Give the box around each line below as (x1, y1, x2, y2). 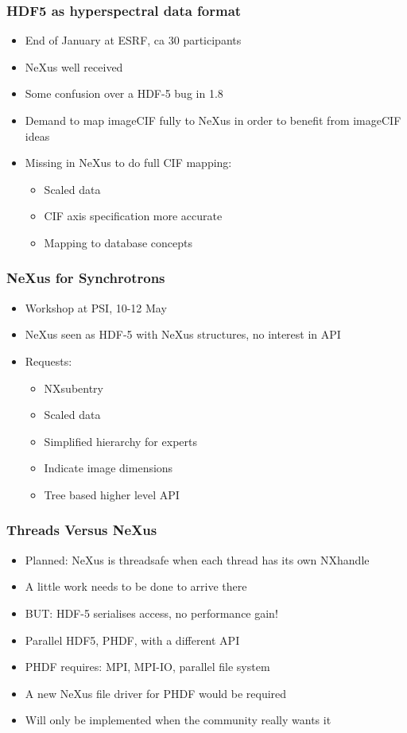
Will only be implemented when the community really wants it (25, 712, 331, 728)
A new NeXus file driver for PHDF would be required (25, 685, 287, 701)
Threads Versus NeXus (6, 520, 157, 540)
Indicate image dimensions (44, 460, 173, 476)
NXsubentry (44, 379, 104, 396)
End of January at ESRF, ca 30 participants (25, 32, 242, 48)
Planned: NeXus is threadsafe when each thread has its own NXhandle (25, 551, 370, 568)
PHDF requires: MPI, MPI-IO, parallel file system (25, 658, 270, 675)
